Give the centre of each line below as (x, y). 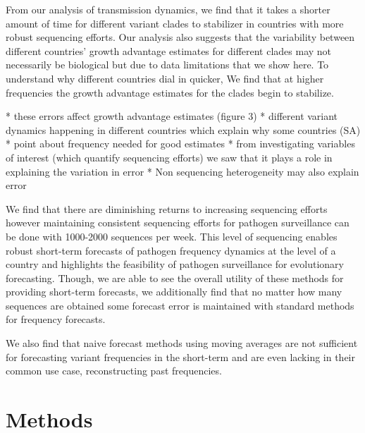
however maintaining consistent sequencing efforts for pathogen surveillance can (178, 222)
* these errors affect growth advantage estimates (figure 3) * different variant (172, 116)
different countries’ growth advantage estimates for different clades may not (169, 50)
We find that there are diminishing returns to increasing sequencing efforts (167, 208)
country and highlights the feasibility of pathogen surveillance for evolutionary (175, 264)
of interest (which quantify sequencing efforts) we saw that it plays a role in (169, 157)
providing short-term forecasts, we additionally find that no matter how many (174, 292)
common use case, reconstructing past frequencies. (114, 371)
